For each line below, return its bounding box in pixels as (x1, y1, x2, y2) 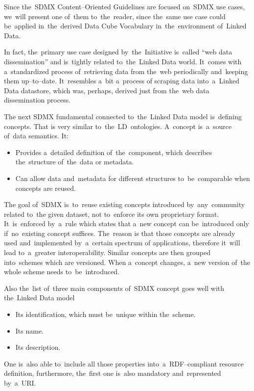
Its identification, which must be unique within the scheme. (15, 309, 196, 319)
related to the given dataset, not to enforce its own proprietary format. (4, 209, 219, 219)
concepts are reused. (15, 182, 76, 193)
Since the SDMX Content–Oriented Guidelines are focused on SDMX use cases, (4, 1, 245, 11)
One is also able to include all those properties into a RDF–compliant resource (4, 358, 244, 368)
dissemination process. (4, 95, 71, 105)
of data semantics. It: (4, 130, 69, 141)
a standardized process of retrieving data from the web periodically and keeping (4, 66, 248, 76)
